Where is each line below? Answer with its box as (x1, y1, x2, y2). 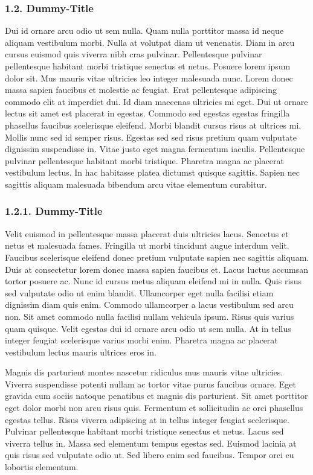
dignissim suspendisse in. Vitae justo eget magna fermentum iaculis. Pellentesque (5, 142, 305, 155)
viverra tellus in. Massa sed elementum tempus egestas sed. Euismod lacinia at (5, 436, 297, 449)
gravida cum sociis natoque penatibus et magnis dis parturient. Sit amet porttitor (5, 389, 308, 402)
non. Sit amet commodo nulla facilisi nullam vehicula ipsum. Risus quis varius (5, 310, 294, 322)
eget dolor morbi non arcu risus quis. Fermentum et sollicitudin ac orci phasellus (5, 401, 303, 414)
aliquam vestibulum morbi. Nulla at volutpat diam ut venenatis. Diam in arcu (5, 36, 295, 48)
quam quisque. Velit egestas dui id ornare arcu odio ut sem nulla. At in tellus (5, 322, 291, 334)
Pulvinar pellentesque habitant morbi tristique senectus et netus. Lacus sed (5, 425, 284, 438)
